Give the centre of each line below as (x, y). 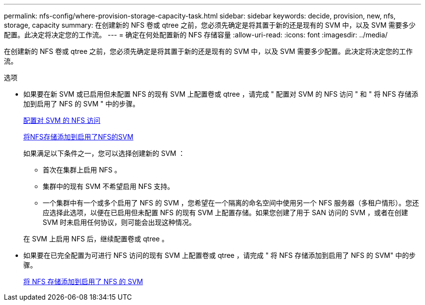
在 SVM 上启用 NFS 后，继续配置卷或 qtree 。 (96, 239)
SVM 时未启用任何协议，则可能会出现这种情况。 (119, 222)
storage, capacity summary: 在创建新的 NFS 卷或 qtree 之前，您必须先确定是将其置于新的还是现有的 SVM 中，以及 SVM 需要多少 (210, 25)
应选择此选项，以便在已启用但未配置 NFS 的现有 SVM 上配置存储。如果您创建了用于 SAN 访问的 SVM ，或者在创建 (226, 212)
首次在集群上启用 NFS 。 (82, 170)
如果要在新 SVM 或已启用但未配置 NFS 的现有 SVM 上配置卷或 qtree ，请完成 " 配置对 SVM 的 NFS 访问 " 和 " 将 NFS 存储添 (221, 94)
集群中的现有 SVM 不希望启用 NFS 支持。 (108, 186)
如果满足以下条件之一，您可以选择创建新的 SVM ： (104, 153)
